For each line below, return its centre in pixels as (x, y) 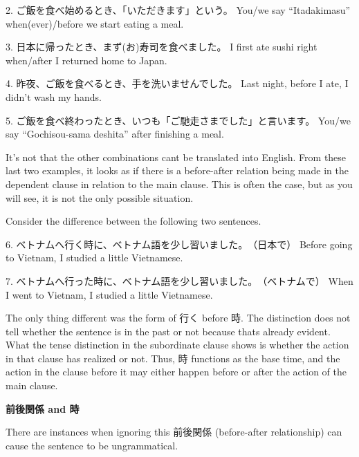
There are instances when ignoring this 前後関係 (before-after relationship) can (174, 432)
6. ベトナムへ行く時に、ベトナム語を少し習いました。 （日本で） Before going (179, 244)
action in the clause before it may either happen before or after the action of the (176, 372)
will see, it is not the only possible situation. (100, 197)
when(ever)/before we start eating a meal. (95, 23)
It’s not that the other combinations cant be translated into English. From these (176, 157)
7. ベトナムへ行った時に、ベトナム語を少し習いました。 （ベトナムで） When (179, 280)
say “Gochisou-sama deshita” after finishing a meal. (115, 134)
